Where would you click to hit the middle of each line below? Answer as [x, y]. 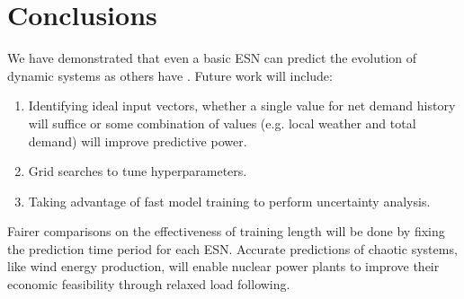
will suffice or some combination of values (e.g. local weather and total [222, 123]
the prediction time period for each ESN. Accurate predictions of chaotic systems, [232, 248]
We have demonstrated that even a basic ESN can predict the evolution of [212, 58]
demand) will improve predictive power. [138, 141]
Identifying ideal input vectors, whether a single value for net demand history [242, 106]
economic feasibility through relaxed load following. [149, 284]
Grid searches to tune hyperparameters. [138, 171]
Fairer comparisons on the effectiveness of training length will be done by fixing [226, 231]
